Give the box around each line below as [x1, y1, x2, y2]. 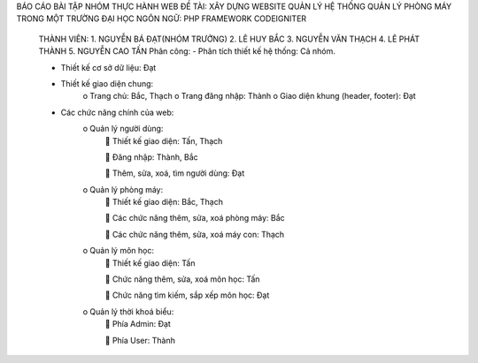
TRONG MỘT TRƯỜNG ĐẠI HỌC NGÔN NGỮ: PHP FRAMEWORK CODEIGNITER [16, 13, 307, 24]
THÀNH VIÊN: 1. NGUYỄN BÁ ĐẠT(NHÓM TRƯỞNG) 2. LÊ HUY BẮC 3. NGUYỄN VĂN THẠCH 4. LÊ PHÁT [38, 34, 420, 44]
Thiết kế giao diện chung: [60, 78, 154, 88]
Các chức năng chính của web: [60, 107, 174, 117]
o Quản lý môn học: [82, 246, 155, 256]
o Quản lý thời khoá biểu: [82, 306, 174, 317]
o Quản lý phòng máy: [82, 184, 164, 194]
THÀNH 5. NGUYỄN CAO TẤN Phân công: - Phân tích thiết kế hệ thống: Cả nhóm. [38, 46, 335, 57]
